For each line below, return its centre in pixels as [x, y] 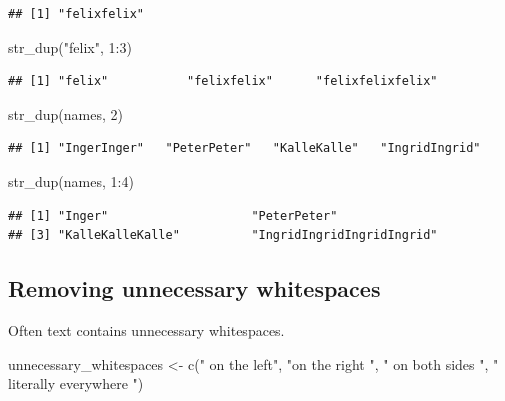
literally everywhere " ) [76, 383]
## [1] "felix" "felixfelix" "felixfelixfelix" [223, 81]
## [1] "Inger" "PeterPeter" [173, 215]
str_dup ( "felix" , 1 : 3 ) [70, 46]
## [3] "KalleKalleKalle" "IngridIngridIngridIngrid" [223, 235]
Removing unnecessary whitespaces [194, 288]
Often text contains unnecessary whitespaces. [146, 329]
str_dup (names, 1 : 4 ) [71, 180]
